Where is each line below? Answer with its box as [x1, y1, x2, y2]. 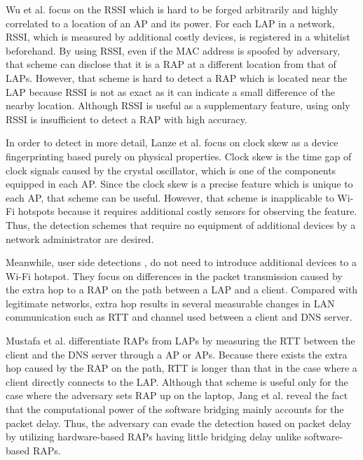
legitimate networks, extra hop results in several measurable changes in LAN [6, 295, 335, 310]
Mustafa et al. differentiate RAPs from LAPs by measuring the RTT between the [6, 333, 355, 348]
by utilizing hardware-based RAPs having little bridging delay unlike [6, 429, 301, 444]
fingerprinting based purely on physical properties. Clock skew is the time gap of [6, 148, 352, 163]
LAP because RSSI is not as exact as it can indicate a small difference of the [6, 84, 335, 99]
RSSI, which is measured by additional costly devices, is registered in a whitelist [6, 29, 350, 44]
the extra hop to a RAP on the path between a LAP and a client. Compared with [6, 282, 358, 297]
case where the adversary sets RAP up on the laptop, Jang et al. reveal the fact [6, 388, 348, 403]
